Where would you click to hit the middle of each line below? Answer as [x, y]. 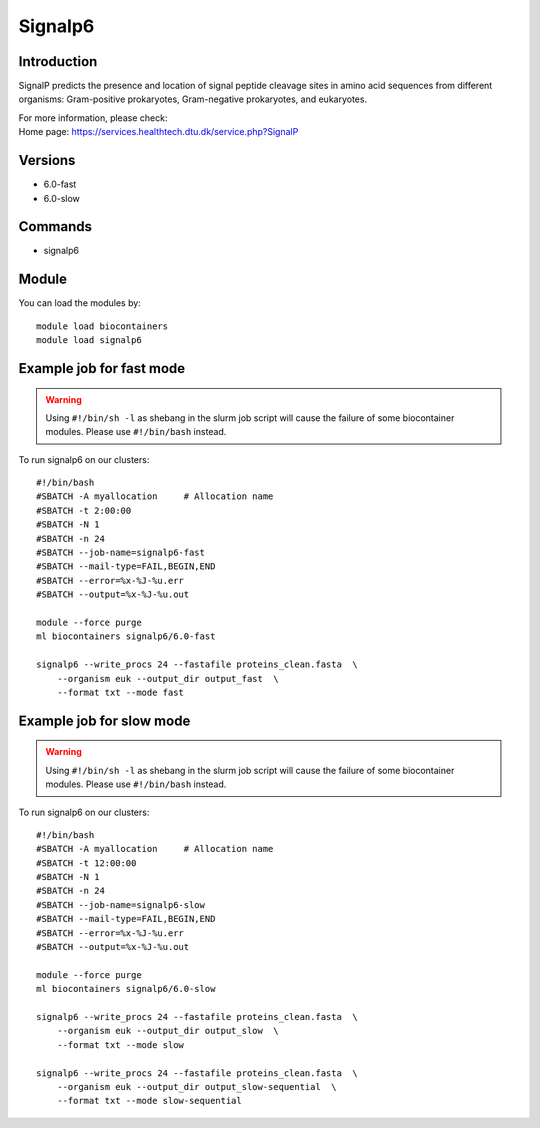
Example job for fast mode [102, 368]
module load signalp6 [89, 340]
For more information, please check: [93, 117]
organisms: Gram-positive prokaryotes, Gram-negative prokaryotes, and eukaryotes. [193, 99]
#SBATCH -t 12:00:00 [86, 863]
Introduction [58, 61]
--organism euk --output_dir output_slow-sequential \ [196, 1086]
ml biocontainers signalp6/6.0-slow [126, 989]
